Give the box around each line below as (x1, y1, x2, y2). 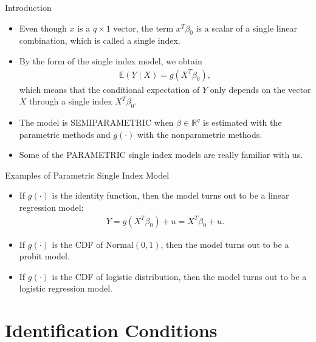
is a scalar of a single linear (196, 21, 298, 34)
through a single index (29, 95, 112, 108)
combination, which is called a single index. (19, 34, 180, 47)
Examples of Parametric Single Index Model (5, 168, 170, 181)
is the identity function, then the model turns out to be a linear (52, 189, 289, 202)
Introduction (5, 1, 52, 13)
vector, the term (113, 21, 174, 34)
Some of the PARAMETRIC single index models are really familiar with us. (19, 148, 303, 161)
